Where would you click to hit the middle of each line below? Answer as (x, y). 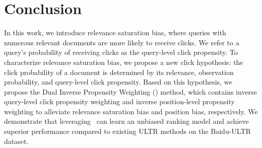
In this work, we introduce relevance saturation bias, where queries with (115, 32)
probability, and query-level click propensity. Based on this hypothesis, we (118, 82)
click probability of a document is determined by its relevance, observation (119, 72)
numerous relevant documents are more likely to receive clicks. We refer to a (122, 42)
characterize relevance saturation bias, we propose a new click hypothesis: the (124, 62)
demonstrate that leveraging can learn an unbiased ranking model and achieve (126, 121)
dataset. (16, 141)
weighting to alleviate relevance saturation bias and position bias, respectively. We (131, 111)
